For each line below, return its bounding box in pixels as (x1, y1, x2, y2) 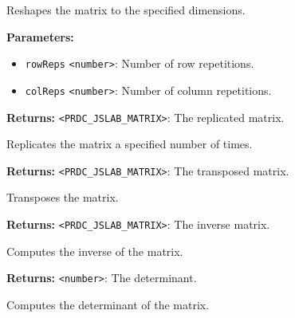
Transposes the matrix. (6, 189, 119, 206)
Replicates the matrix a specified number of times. (6, 135, 253, 152)
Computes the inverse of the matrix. (6, 242, 183, 259)
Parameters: (6, 28, 74, 45)
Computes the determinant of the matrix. (6, 296, 210, 312)
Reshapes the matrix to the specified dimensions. (6, 2, 246, 18)
